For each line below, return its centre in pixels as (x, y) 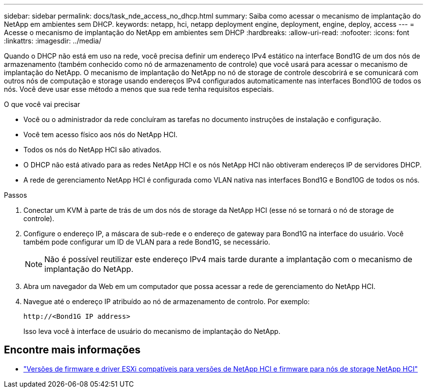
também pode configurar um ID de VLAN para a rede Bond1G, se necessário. (147, 242)
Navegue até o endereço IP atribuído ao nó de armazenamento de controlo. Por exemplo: (167, 301)
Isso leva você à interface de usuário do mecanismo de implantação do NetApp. (152, 331)
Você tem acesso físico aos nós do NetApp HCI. (100, 134)
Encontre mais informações (72, 350)
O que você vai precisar (42, 104)
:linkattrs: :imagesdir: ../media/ (53, 41)
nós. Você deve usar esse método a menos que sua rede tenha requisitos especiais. (139, 89)
